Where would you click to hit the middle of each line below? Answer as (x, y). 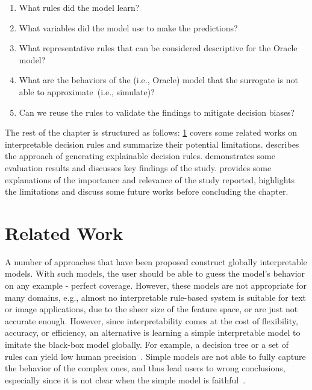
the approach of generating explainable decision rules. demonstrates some (140, 156)
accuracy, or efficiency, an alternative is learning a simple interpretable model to (153, 332)
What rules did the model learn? (79, 7)
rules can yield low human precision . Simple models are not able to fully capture (155, 356)
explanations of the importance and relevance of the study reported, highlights (150, 179)
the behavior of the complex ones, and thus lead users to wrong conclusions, (145, 368)
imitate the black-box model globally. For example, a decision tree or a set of (147, 344)
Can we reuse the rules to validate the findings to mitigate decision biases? (157, 112)
